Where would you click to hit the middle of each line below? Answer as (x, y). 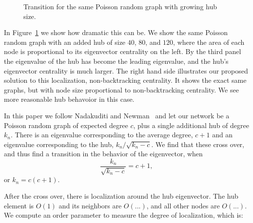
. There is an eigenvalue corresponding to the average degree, (102, 135)
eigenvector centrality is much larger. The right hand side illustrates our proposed (126, 70)
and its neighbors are (90, 205)
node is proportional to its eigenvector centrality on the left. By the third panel (123, 51)
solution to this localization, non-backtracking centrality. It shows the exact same (125, 80)
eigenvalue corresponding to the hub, (59, 144)
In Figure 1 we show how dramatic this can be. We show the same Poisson (116, 32)
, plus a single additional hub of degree (191, 125)
